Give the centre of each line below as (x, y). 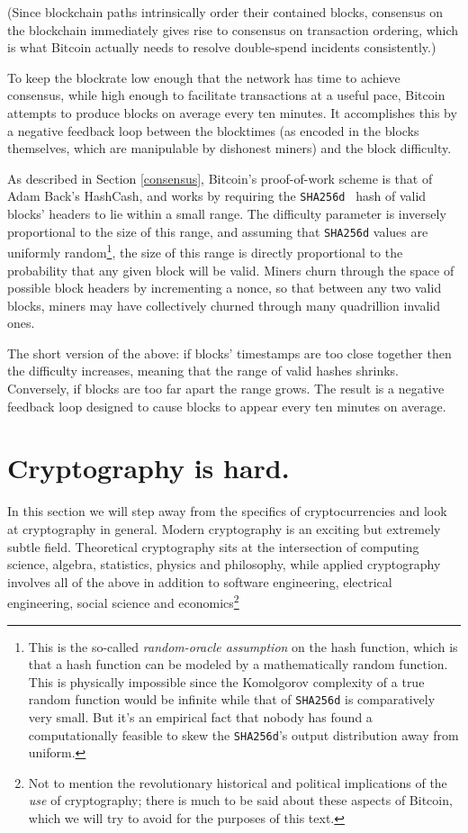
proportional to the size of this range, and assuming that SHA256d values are (218, 231)
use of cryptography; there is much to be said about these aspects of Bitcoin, (240, 800)
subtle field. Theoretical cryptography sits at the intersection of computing (213, 546)
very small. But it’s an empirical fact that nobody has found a (200, 717)
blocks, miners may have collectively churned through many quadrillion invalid (224, 305)
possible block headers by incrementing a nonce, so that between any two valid (225, 288)
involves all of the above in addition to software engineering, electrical (200, 581)
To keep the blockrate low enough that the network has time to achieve (204, 77)
